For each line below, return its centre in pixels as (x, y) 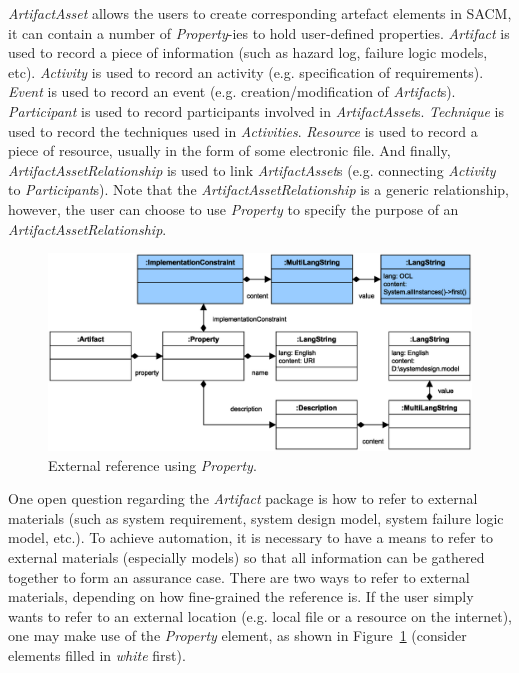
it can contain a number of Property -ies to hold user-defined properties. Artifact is (259, 32)
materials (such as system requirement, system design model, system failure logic (256, 517)
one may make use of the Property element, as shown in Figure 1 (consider (237, 635)
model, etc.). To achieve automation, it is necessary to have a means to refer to (250, 537)
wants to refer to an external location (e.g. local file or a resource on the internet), (260, 615)
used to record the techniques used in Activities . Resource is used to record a (243, 130)
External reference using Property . (152, 464)
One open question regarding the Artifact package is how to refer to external (243, 498)
